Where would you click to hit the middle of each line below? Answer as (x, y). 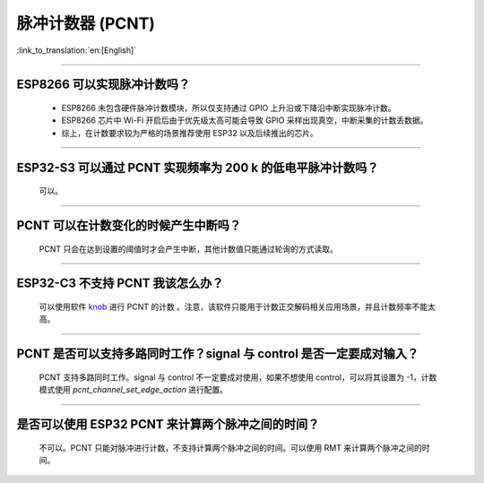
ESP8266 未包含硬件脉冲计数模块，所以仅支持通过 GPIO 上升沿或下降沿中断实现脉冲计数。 (229, 108)
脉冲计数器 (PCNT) (86, 23)
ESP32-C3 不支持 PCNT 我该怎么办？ (120, 284)
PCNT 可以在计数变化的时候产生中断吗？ (129, 225)
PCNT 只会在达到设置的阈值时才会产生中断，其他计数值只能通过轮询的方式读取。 (188, 249)
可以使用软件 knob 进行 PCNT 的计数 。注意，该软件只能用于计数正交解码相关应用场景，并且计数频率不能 (233, 306)
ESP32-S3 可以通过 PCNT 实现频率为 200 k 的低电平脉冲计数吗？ (198, 167)
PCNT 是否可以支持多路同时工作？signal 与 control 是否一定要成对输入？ (218, 354)
